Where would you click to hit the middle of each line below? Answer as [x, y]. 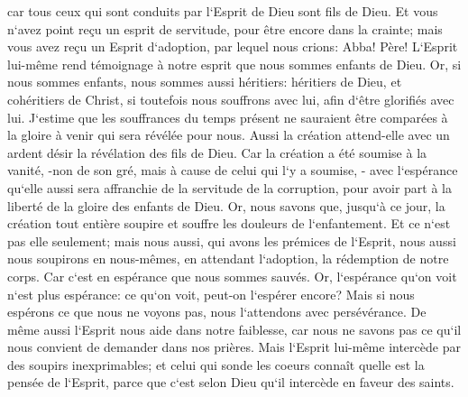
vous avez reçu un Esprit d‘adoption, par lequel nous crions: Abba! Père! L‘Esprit [233, 46]
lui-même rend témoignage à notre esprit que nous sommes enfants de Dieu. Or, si [234, 64]
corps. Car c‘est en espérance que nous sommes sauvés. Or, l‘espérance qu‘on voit [232, 276]
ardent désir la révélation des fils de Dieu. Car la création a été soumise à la [217, 152]
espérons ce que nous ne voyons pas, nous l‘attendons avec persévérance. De [217, 312]
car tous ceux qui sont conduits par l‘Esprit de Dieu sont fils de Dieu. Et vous [223, 11]
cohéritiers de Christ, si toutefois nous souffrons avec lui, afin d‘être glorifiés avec [231, 99]
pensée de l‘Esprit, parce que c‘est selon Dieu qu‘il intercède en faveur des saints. [231, 382]
